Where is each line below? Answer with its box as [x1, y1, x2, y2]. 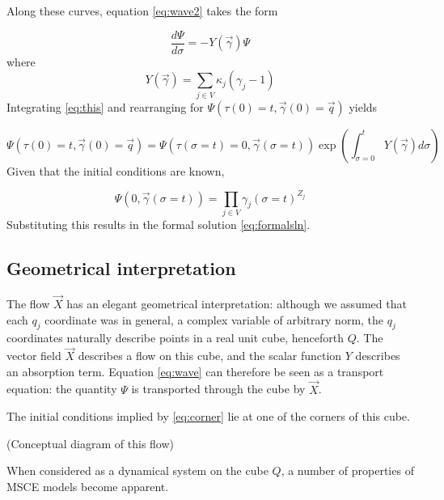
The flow [6, 295, 50, 312]
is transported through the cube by [131, 380, 306, 397]
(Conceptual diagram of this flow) [6, 434, 175, 451]
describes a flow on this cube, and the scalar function [78, 347, 342, 364]
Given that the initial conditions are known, [6, 162, 225, 179]
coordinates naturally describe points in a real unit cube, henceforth [6, 329, 344, 346]
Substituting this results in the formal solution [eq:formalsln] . [6, 216, 311, 232]
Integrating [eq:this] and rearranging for [6, 98, 204, 115]
